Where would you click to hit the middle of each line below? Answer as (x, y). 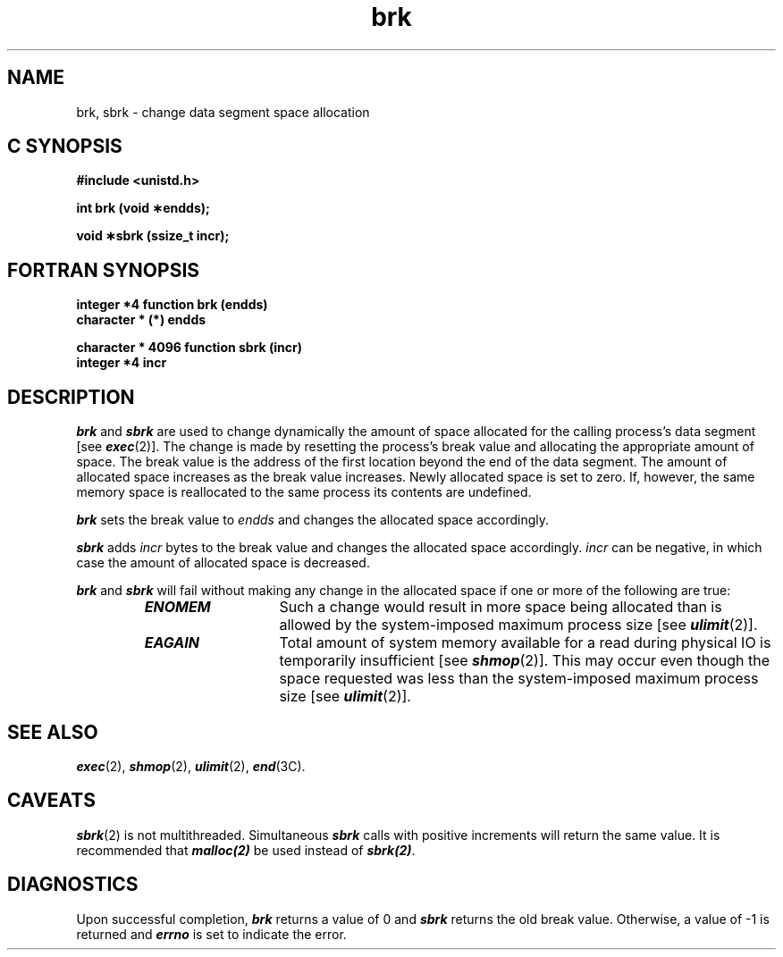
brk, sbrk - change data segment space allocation (223, 112)
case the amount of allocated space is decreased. (223, 563)
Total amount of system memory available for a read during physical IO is (525, 643)
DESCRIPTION (71, 397)
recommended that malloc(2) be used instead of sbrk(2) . (246, 850)
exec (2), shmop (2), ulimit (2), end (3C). (191, 766)
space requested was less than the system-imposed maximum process (519, 679)
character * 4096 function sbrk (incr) (189, 348)
